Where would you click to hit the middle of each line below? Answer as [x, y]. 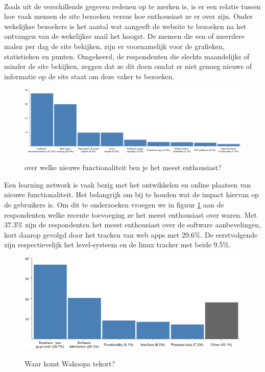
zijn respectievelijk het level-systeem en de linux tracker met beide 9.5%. [118, 245]
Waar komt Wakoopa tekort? [70, 364]
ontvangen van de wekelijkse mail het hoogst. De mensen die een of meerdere [124, 36]
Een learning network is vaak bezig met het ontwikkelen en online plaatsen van [128, 184]
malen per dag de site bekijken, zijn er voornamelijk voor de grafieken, [114, 46]
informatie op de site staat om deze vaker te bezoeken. [89, 76]
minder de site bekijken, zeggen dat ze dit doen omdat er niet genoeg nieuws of [128, 66]
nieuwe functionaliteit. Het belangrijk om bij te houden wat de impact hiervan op [131, 194]
